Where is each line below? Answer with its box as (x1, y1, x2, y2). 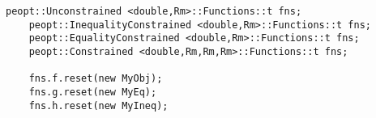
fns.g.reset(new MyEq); (28, 86, 157, 98)
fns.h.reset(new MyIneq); (28, 99, 169, 112)
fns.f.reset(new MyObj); (28, 73, 163, 85)
